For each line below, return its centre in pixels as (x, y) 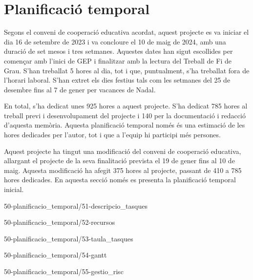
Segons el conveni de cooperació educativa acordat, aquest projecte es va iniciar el (126, 32)
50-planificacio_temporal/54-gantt (55, 255)
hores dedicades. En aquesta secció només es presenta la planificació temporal (120, 180)
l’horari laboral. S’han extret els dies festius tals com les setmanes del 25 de (117, 80)
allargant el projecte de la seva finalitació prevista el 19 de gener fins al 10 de (119, 161)
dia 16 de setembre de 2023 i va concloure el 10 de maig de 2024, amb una (115, 41)
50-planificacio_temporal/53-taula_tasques (69, 238)
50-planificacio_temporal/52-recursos (60, 222)
